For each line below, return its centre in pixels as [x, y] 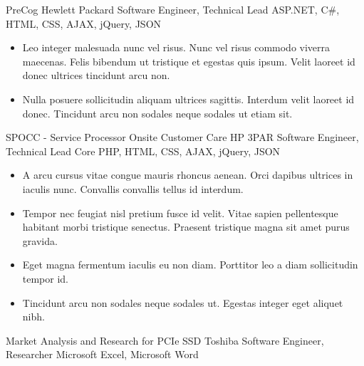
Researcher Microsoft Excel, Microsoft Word [102, 354]
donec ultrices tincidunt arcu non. [96, 75]
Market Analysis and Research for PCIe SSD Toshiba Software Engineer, [165, 340]
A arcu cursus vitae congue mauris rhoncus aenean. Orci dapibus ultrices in [188, 175]
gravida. [40, 240]
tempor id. [46, 278]
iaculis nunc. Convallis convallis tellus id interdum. [133, 188]
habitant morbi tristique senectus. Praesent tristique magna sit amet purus [186, 227]
